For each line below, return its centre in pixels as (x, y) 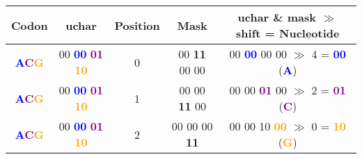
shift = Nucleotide (288, 33)
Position (137, 25)
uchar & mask (277, 17)
